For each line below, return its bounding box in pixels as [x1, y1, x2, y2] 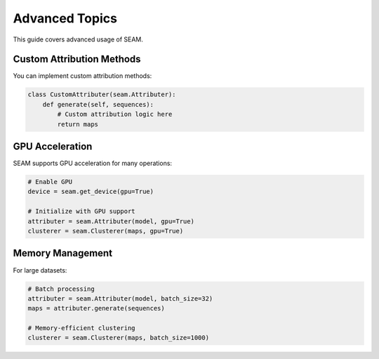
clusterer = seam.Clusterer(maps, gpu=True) [27, 227, 184, 235]
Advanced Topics [13, 11, 117, 26]
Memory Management [13, 247, 112, 259]
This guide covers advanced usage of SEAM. [13, 35, 144, 44]
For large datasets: [13, 266, 67, 274]
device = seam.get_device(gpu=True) [27, 188, 154, 196]
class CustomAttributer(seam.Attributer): [27, 91, 176, 98]
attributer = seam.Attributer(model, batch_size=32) [27, 294, 213, 302]
